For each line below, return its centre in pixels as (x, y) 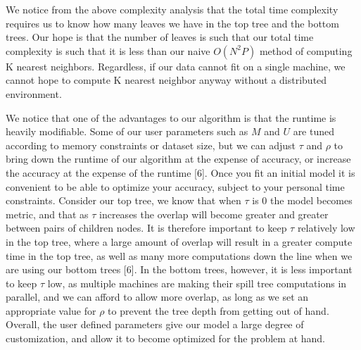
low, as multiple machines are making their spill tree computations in (197, 283)
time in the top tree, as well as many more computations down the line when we (179, 255)
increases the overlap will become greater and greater (214, 214)
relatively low (326, 228)
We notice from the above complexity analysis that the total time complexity (172, 9)
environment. (34, 93)
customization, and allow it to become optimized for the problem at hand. (165, 338)
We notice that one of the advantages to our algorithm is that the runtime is (171, 117)
